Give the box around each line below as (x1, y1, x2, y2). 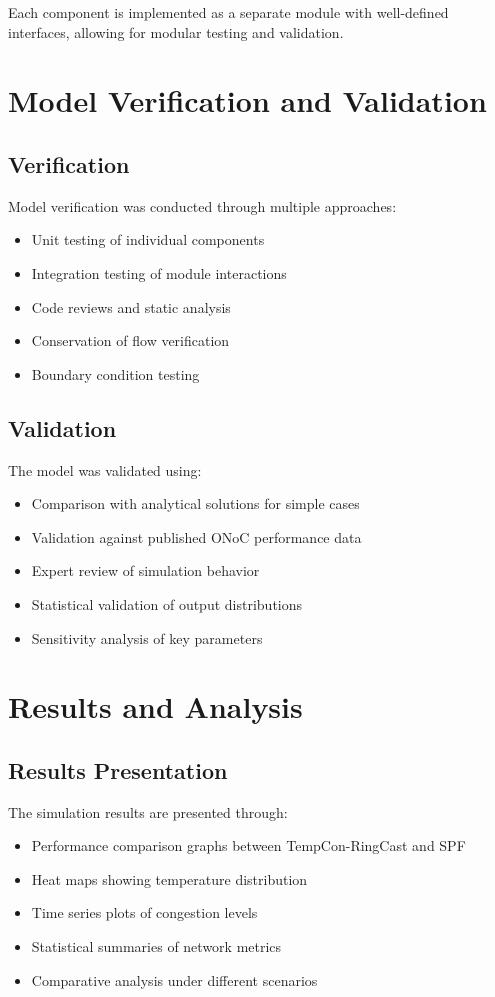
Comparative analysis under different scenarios (31, 969, 318, 990)
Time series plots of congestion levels (31, 902, 258, 923)
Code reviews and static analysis (31, 296, 231, 317)
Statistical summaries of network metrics (31, 936, 282, 957)
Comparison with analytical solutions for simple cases (31, 493, 360, 514)
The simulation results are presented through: (8, 801, 288, 822)
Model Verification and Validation (8, 80, 487, 121)
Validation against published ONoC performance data (31, 526, 362, 547)
